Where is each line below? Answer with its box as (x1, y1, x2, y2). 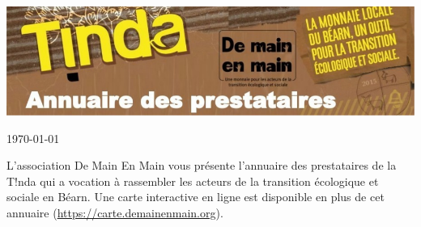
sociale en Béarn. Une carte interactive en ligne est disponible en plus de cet (6, 188, 385, 205)
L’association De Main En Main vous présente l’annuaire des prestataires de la (6, 157, 397, 174)
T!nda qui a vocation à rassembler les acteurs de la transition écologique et (6, 172, 379, 189)
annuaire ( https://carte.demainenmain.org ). (6, 204, 223, 221)
